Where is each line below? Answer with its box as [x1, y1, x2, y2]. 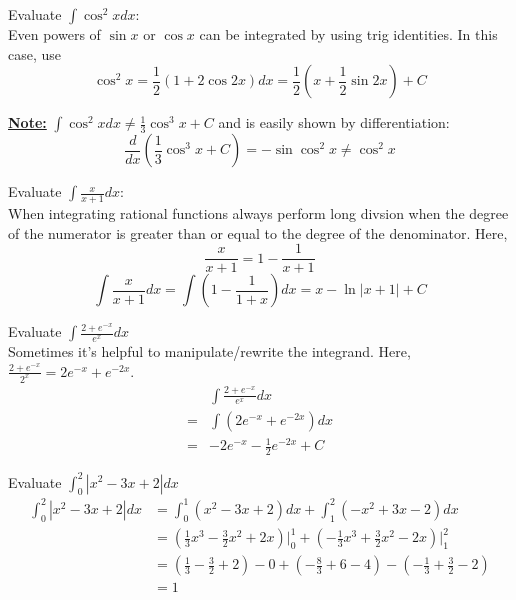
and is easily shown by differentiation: [218, 112, 450, 133]
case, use [8, 43, 62, 64]
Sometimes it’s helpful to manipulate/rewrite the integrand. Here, [8, 341, 411, 362]
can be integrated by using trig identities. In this [199, 24, 498, 44]
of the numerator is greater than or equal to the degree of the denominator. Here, [8, 222, 508, 243]
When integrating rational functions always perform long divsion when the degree [8, 203, 509, 224]
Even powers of [8, 24, 101, 44]
